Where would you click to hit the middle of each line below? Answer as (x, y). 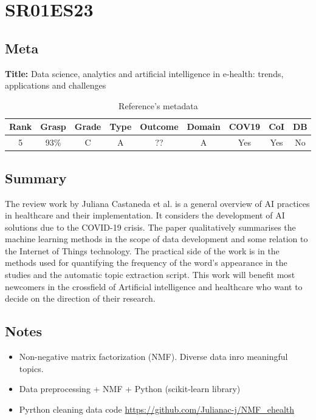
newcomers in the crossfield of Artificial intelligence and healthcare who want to (154, 286)
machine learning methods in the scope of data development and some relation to (156, 239)
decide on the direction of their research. (80, 298)
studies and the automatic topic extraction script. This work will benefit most (150, 275)
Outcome (159, 127)
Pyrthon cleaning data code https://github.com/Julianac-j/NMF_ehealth (157, 409)
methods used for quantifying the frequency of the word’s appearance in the (146, 262)
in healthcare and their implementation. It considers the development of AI (145, 215)
